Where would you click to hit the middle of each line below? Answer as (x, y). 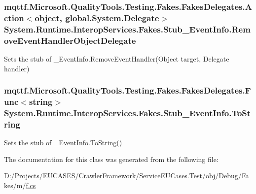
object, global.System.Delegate (97, 17)
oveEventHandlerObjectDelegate (70, 40)
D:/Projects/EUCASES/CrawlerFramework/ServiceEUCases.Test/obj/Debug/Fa (127, 176)
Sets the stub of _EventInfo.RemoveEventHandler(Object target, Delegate (117, 58)
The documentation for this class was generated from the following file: (111, 159)
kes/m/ (15, 185)
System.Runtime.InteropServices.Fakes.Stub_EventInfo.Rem (127, 29)
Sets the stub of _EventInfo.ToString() (63, 143)
